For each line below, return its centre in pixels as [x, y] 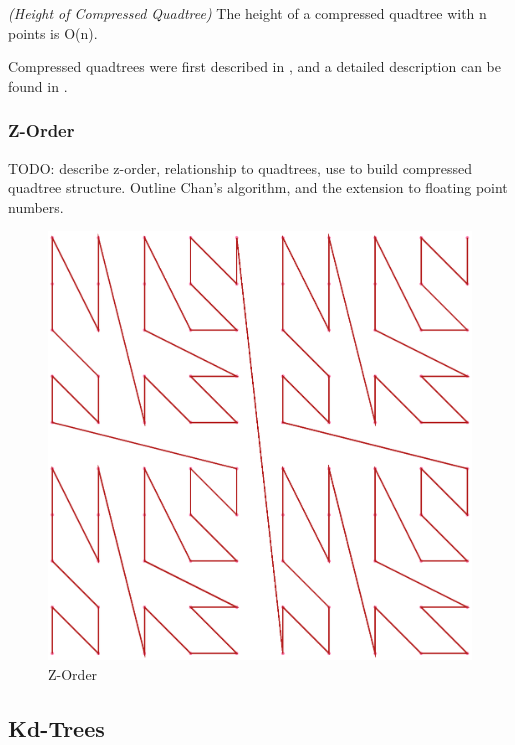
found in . [38, 85]
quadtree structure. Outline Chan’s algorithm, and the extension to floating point [258, 187]
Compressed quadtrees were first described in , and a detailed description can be [255, 66]
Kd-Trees [56, 727]
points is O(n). [53, 32]
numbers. [36, 206]
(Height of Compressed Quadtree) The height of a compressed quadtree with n [247, 13]
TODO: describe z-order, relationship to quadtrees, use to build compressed [240, 167]
